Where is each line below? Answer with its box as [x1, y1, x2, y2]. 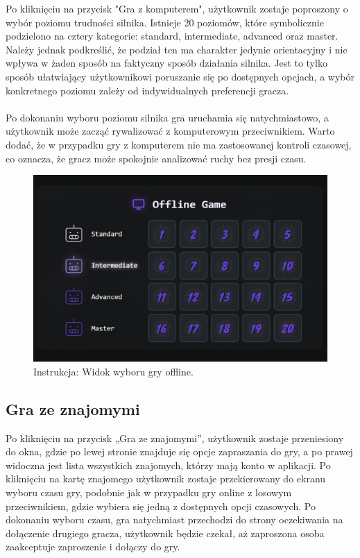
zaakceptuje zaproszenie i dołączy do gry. [6, 539, 180, 554]
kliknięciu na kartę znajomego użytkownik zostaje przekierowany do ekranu [6, 471, 326, 486]
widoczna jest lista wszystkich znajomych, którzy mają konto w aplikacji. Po [6, 457, 331, 472]
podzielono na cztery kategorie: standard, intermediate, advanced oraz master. [6, 28, 338, 43]
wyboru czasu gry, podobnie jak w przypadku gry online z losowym [6, 485, 292, 500]
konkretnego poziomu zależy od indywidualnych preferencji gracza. [6, 83, 289, 97]
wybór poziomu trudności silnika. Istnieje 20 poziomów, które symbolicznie [6, 15, 324, 29]
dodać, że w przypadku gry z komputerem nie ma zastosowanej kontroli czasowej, [6, 137, 352, 151]
